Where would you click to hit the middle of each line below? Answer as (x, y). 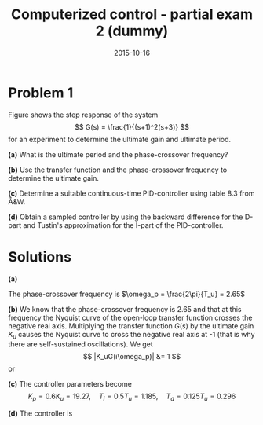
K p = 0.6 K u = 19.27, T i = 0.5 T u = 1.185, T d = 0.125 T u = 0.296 (132, 397)
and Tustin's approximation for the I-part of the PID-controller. (123, 225)
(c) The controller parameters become (70, 384)
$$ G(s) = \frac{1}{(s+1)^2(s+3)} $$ (132, 126)
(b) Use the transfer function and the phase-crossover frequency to (118, 170)
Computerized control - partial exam (132, 15)
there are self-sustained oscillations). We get (80, 344)
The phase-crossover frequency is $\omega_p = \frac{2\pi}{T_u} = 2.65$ (127, 294)
